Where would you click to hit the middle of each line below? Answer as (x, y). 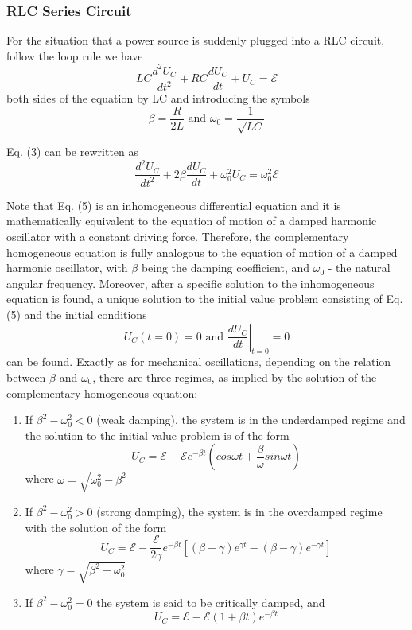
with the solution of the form (96, 527)
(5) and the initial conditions (77, 315)
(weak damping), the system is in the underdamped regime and (251, 420)
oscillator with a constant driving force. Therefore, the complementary (178, 237)
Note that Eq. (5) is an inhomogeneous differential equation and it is (174, 205)
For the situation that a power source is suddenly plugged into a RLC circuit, (196, 40)
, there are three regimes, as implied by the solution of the (235, 377)
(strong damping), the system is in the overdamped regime (239, 511)
